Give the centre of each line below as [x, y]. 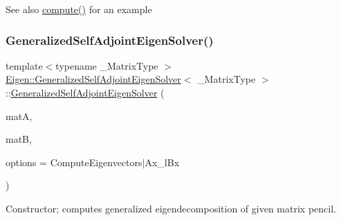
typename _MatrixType [107, 65]
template [24, 65]
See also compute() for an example [79, 9]
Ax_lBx [162, 162]
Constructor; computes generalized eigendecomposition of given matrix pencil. [171, 208]
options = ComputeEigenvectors [74, 162]
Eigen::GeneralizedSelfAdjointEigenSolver [93, 79]
